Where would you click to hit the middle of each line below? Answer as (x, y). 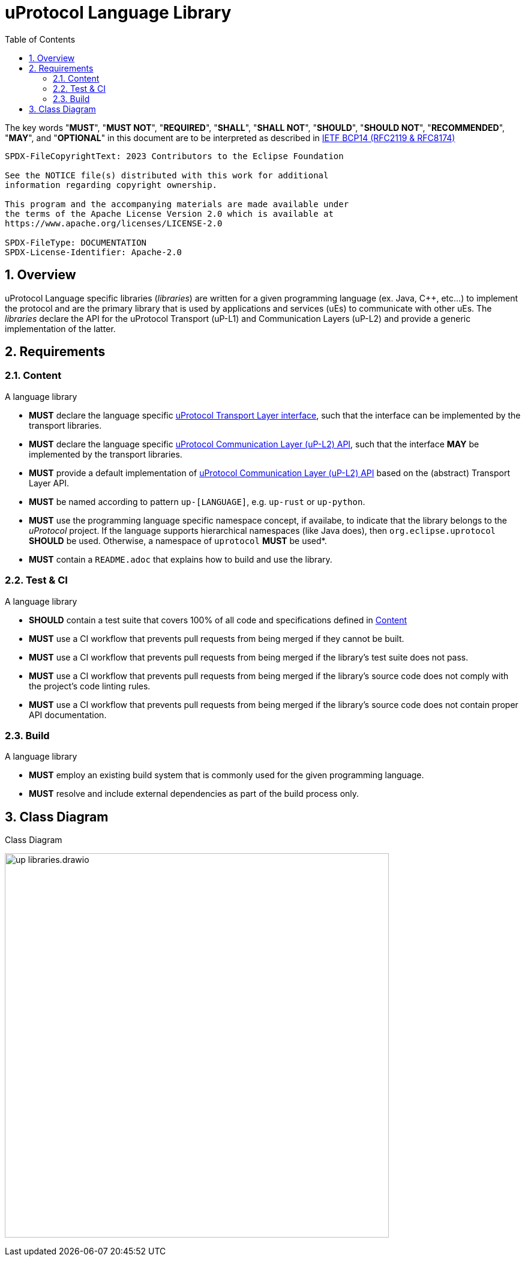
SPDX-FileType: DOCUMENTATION (76, 242)
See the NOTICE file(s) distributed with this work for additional (167, 175)
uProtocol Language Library (118, 13)
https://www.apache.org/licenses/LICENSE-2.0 (114, 223)
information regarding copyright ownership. (111, 185)
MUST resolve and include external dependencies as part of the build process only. (194, 794)
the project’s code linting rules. (90, 686)
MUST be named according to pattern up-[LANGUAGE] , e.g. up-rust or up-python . (197, 501)
